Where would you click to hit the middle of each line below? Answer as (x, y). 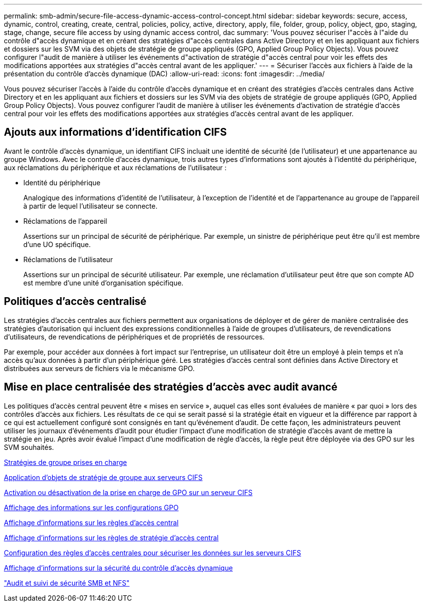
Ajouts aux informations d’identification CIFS (115, 132)
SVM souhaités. (29, 447)
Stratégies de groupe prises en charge (65, 462)
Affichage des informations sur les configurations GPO (91, 507)
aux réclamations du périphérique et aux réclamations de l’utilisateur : (115, 167)
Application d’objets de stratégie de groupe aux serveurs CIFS (103, 477)
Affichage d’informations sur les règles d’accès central (91, 522)
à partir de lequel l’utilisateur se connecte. (90, 206)
